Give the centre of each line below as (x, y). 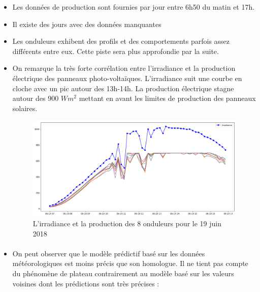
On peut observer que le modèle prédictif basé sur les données (109, 253)
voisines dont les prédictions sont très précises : (86, 283)
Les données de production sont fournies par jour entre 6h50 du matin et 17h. (134, 7)
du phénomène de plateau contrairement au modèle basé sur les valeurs (123, 273)
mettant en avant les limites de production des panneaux (167, 98)
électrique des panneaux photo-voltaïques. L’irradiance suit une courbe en (127, 78)
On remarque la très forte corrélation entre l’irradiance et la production (124, 68)
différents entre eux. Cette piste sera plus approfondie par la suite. (116, 51)
